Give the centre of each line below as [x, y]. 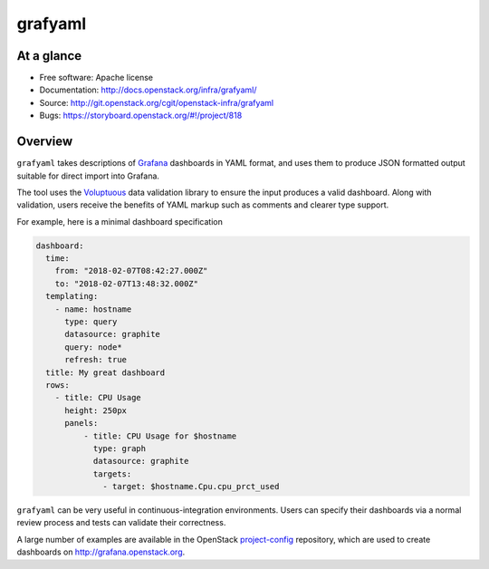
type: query [91, 322]
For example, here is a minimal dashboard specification [120, 221]
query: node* [93, 347]
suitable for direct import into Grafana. [88, 176]
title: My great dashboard [105, 372]
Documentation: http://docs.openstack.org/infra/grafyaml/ [148, 90]
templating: [72, 296]
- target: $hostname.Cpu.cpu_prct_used [191, 487]
